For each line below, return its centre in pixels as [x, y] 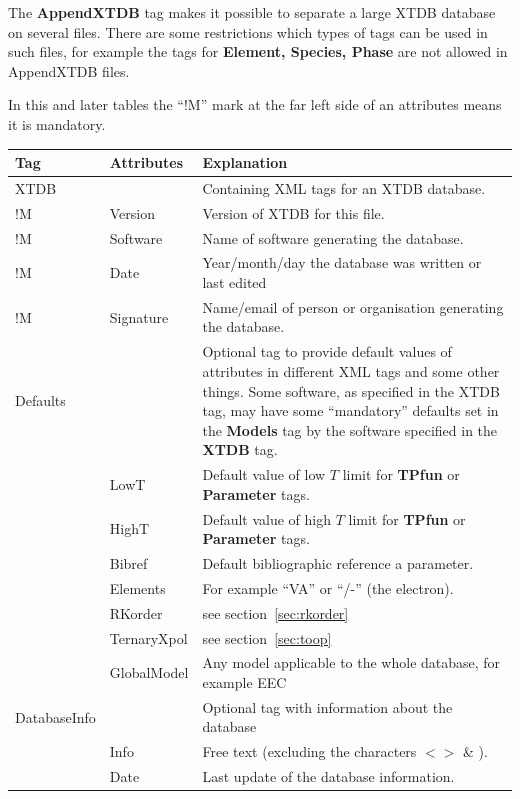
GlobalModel [149, 672]
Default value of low [264, 474]
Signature [139, 316]
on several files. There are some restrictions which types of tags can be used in [248, 31]
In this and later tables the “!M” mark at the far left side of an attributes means [255, 104]
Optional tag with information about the [327, 706]
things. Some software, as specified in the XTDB [351, 390]
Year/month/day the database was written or [342, 262]
